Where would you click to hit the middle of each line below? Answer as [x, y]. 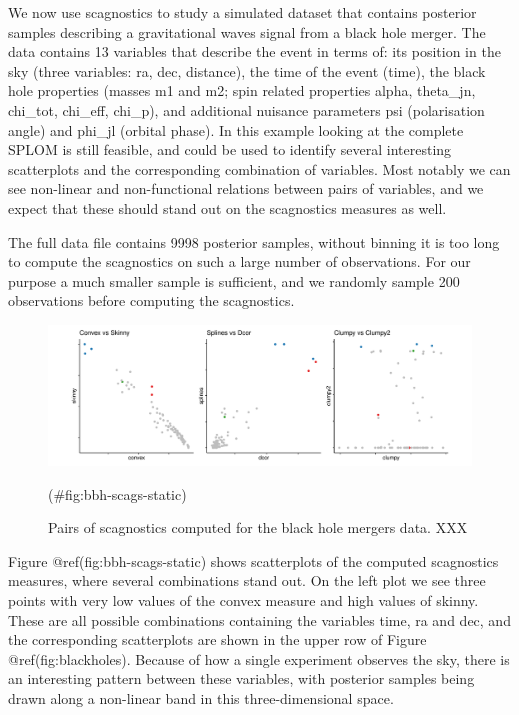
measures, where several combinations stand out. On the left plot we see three [247, 580]
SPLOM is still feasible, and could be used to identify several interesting [230, 149]
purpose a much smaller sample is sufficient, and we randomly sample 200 [234, 280]
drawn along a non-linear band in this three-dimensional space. [201, 698]
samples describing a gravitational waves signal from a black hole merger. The [247, 31]
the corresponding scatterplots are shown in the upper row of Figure [217, 639]
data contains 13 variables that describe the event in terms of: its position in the [254, 51]
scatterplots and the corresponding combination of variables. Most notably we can [259, 168]
